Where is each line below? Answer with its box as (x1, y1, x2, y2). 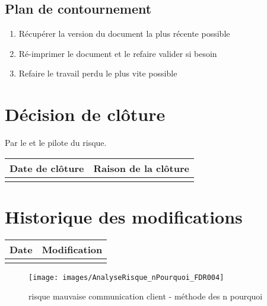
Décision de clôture (5, 102, 166, 126)
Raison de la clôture (93, 161, 189, 175)
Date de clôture (9, 161, 84, 175)
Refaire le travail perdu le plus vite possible (18, 67, 177, 79)
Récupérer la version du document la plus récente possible (18, 27, 230, 40)
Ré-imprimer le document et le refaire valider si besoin (18, 47, 217, 59)
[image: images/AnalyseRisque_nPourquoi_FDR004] (28, 273, 224, 282)
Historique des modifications (5, 204, 243, 228)
